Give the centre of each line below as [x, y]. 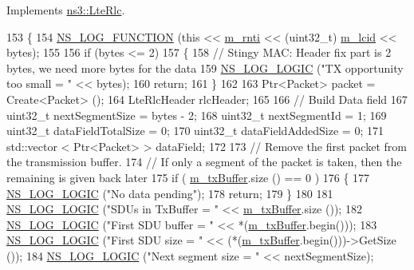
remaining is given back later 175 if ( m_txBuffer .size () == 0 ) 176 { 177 [188, 177]
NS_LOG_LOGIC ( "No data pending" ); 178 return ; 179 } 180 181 [170, 193]
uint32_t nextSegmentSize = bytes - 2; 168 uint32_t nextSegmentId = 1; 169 [197, 115]
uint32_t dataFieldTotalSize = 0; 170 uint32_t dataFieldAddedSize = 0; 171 [195, 131]
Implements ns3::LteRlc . [66, 10]
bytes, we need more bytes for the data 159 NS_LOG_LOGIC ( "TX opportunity [205, 67]
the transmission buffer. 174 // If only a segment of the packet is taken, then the [204, 162]
